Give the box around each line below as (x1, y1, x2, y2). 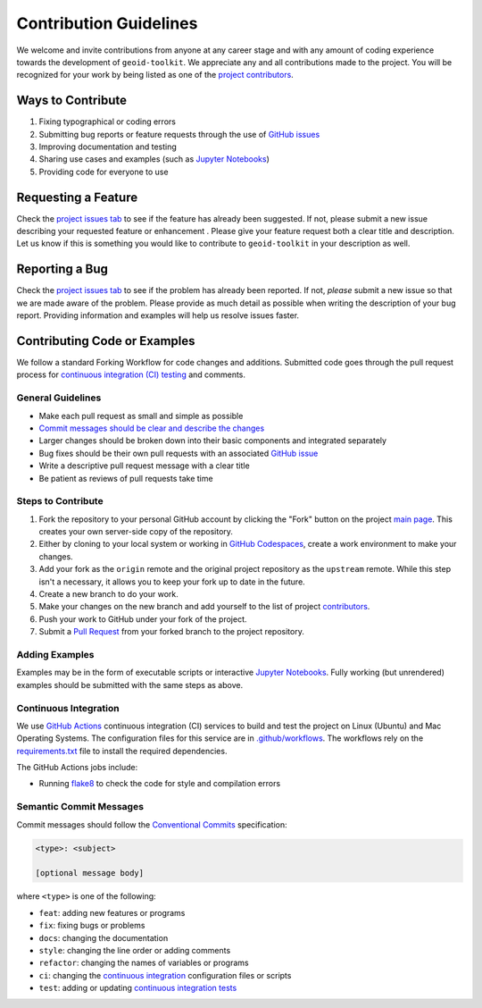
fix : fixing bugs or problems (38, 920, 145, 931)
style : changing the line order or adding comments (38, 945, 231, 955)
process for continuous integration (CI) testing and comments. (16, 369, 245, 380)
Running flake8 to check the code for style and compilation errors (38, 778, 281, 789)
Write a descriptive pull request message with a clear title (38, 460, 250, 471)
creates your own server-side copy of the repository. (38, 526, 234, 537)
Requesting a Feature (16, 189, 138, 205)
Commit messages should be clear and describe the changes (38, 423, 265, 433)
